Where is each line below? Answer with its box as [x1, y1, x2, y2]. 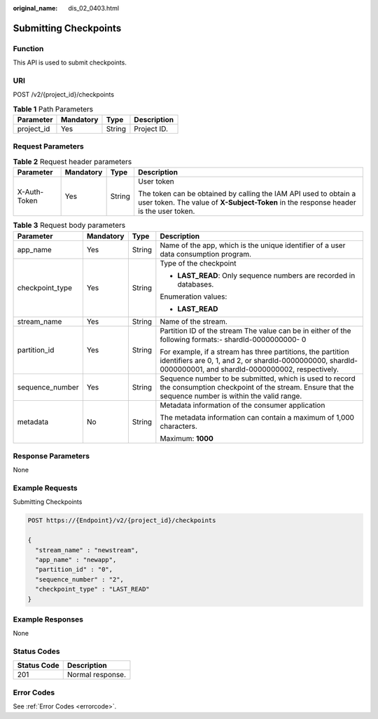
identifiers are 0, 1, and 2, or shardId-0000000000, [160, 355, 328, 365]
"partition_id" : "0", [35, 566, 113, 574]
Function [13, 43, 44, 53]
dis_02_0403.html [68, 4, 119, 12]
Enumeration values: [160, 292, 227, 301]
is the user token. [137, 207, 195, 217]
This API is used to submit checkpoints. [13, 58, 127, 67]
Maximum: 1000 [160, 433, 213, 443]
